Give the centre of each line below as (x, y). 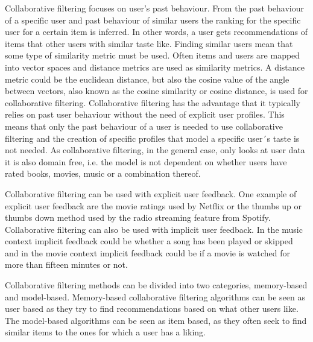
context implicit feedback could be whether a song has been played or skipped (149, 241)
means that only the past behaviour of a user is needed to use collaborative (144, 126)
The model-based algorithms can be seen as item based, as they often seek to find (156, 320)
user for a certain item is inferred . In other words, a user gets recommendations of (156, 32)
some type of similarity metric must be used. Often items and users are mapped (153, 55)
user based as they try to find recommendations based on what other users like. (152, 309)
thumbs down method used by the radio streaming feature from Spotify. (138, 217)
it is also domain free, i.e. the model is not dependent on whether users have (146, 161)
